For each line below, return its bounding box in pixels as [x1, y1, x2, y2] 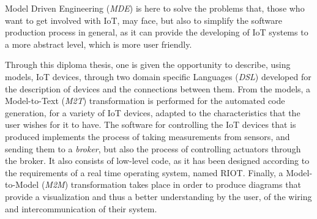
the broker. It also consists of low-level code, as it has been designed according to [5, 154, 310, 167]
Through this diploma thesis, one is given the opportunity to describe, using [5, 58, 291, 71]
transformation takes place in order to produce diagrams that [70, 178, 301, 191]
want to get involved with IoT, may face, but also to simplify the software [5, 13, 282, 26]
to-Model [5, 178, 39, 191]
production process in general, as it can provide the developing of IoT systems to [5, 26, 308, 39]
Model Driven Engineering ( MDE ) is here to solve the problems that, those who [5, 2, 305, 14]
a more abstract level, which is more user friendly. [5, 37, 192, 50]
